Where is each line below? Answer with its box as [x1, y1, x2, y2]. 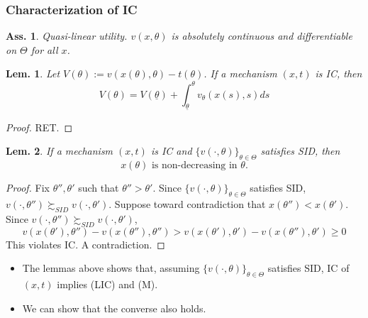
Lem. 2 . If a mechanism [6, 143, 113, 158]
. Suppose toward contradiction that [108, 197, 266, 212]
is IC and [150, 143, 192, 158]
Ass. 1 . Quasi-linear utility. [6, 28, 128, 43]
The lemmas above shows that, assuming [22, 261, 200, 275]
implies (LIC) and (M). [57, 277, 158, 292]
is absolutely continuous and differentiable [171, 28, 352, 43]
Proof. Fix [6, 180, 50, 195]
